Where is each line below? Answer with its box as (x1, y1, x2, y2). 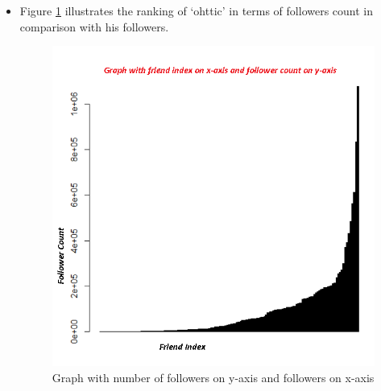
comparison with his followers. (19, 18, 169, 35)
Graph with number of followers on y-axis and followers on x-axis (52, 368, 375, 385)
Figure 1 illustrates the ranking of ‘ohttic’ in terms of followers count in (19, 2, 374, 19)
